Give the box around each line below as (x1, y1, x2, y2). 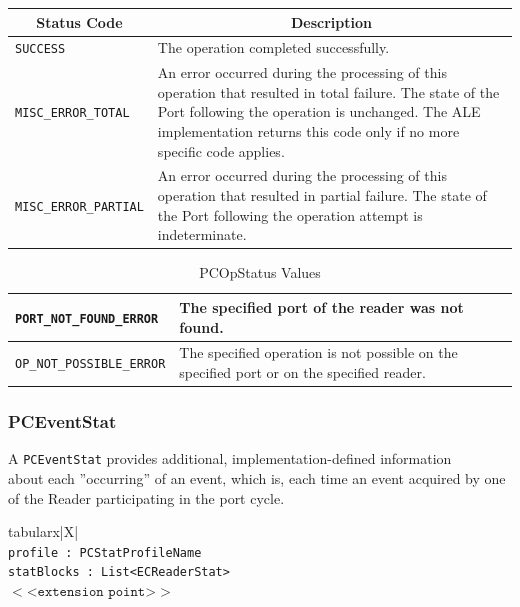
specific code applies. (157, 140, 285, 161)
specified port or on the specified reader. (179, 361, 426, 382)
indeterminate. (157, 224, 247, 245)
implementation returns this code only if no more (157, 121, 460, 142)
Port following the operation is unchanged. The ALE (157, 101, 481, 122)
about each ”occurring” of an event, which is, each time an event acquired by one (8, 467, 506, 488)
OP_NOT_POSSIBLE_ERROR (15, 357, 166, 372)
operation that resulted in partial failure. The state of (157, 185, 487, 206)
